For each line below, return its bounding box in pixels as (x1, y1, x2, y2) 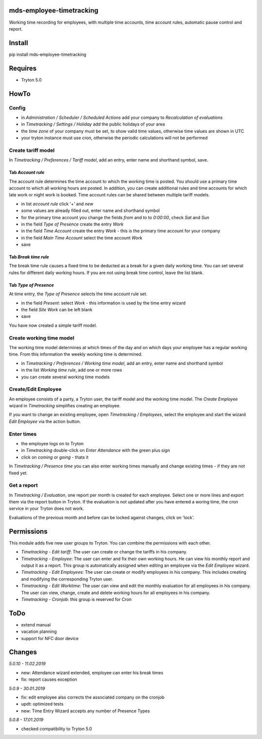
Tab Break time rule (9, 254, 49, 260)
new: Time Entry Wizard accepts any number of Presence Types (21, 708, 150, 714)
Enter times (9, 431, 37, 437)
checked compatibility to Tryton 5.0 (21, 725, 92, 732)
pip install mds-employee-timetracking (9, 51, 87, 57)
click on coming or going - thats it (21, 454, 89, 460)
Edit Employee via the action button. (9, 418, 81, 424)
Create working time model (9, 335, 75, 341)
